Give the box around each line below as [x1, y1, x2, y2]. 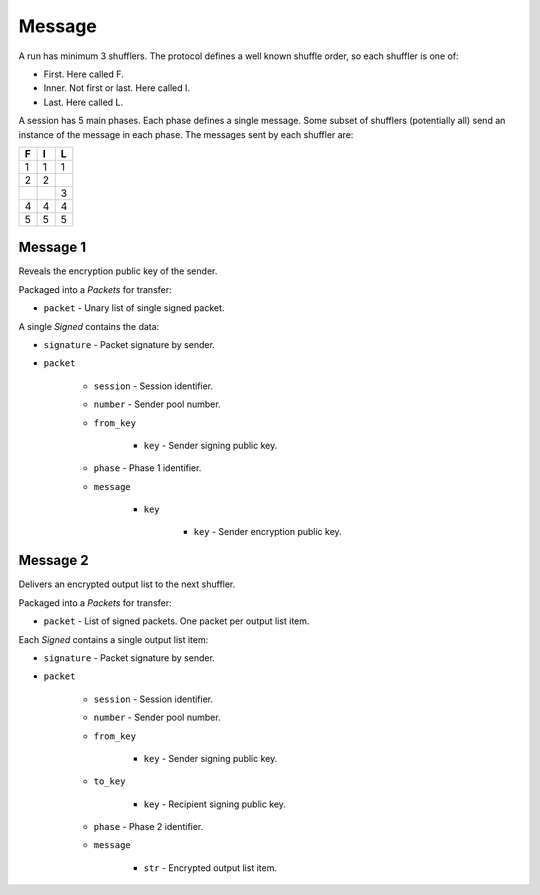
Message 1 [18, 239, 87, 256]
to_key [93, 776, 126, 787]
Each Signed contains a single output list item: [18, 633, 209, 645]
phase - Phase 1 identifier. [93, 462, 202, 474]
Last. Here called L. [43, 96, 124, 108]
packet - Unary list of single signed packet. [43, 302, 225, 314]
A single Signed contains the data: [18, 320, 160, 332]
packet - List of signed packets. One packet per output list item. [43, 615, 310, 627]
